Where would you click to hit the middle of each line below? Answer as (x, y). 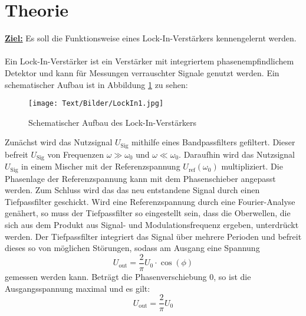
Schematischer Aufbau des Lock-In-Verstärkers (112, 122)
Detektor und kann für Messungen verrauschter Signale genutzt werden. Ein (142, 72)
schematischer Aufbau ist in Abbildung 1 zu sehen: (96, 84)
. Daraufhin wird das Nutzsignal (237, 154)
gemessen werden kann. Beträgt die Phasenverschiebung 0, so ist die (128, 276)
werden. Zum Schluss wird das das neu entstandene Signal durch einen (132, 190)
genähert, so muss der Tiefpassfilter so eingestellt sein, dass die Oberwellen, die (148, 213)
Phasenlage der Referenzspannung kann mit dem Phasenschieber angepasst (140, 178)
